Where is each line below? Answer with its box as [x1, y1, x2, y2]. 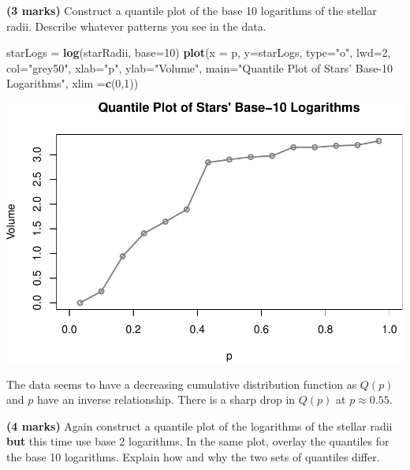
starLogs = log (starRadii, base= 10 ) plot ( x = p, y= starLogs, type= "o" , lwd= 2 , [6, 44, 391, 61]
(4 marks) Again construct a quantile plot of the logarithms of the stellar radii [6, 417, 393, 434]
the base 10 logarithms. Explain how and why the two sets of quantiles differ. [6, 448, 380, 464]
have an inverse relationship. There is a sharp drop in [36, 391, 296, 408]
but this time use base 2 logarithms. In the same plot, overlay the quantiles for [6, 433, 389, 449]
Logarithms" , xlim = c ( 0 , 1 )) [6, 75, 139, 91]
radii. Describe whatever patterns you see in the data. [6, 17, 266, 34]
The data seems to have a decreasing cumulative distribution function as [6, 375, 357, 392]
